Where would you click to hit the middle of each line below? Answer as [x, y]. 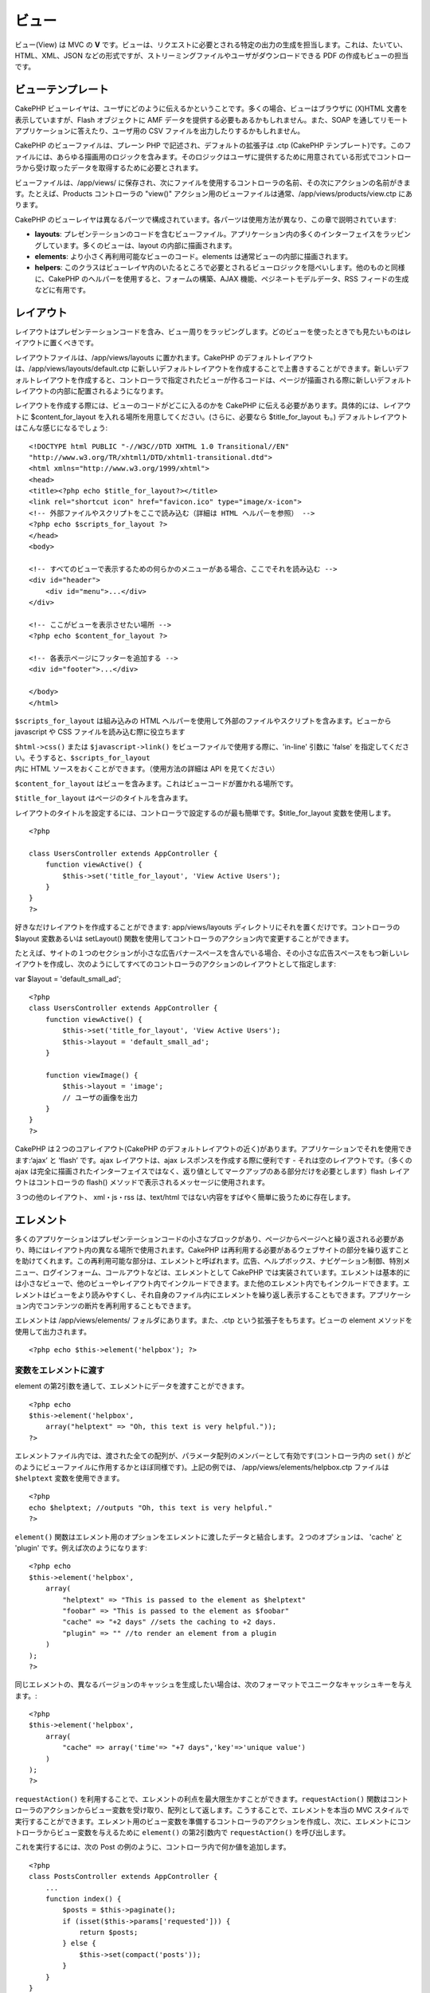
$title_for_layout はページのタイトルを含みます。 [104, 798]
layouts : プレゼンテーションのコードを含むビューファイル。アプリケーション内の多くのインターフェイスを [209, 234]
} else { [79, 1944]
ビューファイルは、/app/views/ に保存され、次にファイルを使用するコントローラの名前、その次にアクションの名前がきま [213, 183]
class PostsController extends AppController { [123, 1877]
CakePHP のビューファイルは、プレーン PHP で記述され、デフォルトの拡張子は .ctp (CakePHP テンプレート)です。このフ [213, 145]
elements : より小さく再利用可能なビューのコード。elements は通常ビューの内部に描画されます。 [193, 256]
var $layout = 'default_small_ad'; [68, 979]
